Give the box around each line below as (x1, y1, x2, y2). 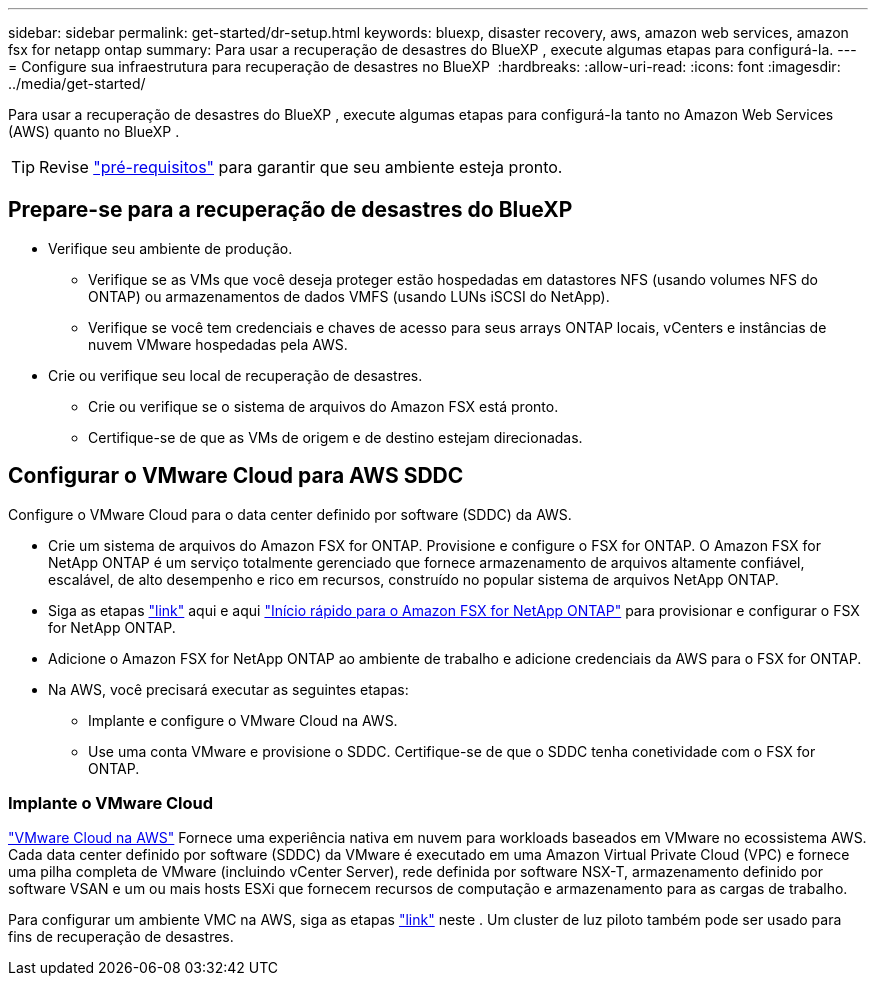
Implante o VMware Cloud (8, 793, 214, 814)
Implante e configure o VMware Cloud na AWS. (88, 711, 398, 729)
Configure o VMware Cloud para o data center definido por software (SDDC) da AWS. (8, 505, 572, 523)
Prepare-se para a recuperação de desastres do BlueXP (8, 197, 573, 223)
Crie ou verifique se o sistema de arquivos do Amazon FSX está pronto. (88, 397, 559, 415)
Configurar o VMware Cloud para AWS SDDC (8, 463, 464, 489)
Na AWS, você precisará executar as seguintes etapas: (48, 680, 409, 698)
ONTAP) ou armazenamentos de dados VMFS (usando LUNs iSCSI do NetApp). (88, 287, 610, 305)
